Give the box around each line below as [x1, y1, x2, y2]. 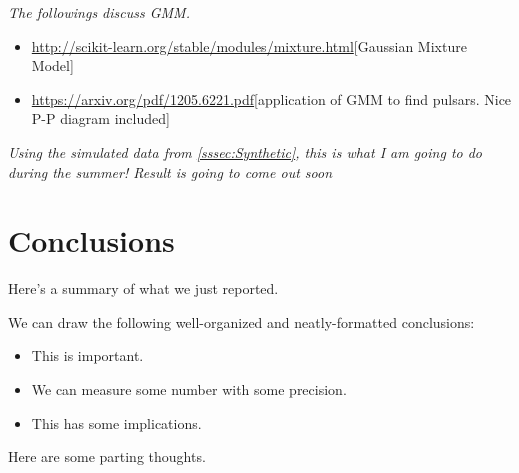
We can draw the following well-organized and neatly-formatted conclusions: [8, 311, 475, 332]
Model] [31, 55, 74, 76]
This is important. [31, 345, 144, 366]
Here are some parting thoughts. [8, 446, 206, 467]
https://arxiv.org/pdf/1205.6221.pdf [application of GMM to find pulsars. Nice [31, 88, 512, 109]
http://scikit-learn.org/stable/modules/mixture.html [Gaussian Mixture [31, 35, 467, 56]
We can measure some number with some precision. [31, 379, 347, 400]
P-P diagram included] [31, 108, 170, 129]
